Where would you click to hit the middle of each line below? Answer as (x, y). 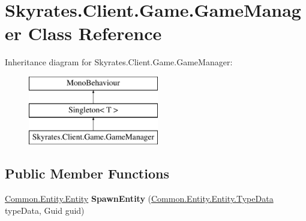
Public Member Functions (87, 173)
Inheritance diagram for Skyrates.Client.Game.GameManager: (119, 62)
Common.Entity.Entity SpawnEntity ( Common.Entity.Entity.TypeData (139, 199)
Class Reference (95, 33)
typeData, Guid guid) (45, 210)
